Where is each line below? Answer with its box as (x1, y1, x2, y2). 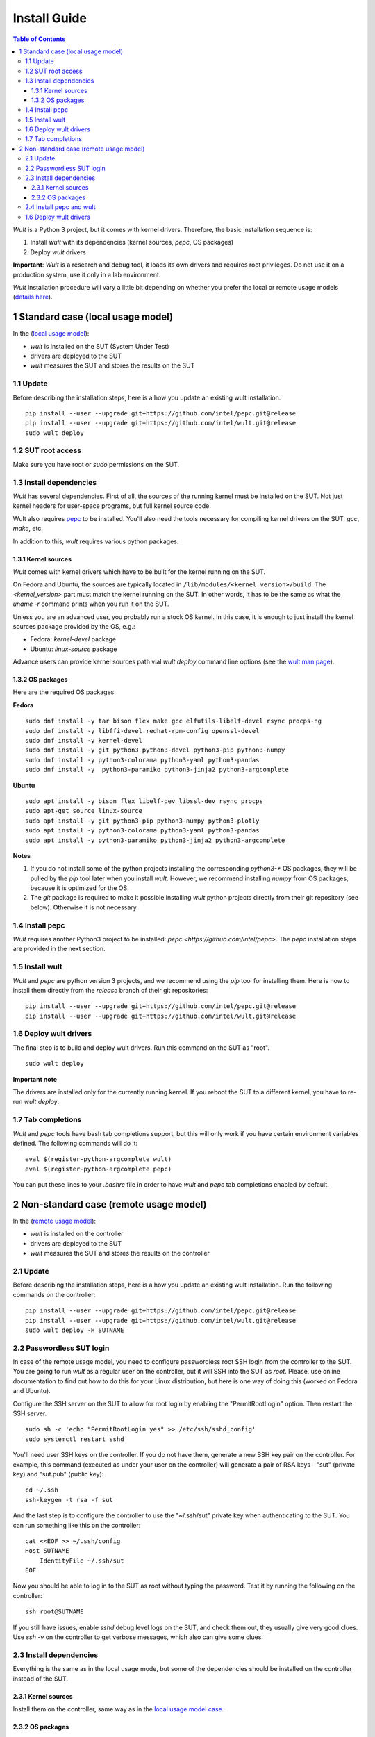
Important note (12, 1075, 58, 1083)
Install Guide (12, 10, 87, 26)
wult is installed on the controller (30, 1230, 124, 1238)
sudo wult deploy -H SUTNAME (25, 1326, 124, 1334)
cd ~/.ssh (25, 1486, 58, 1494)
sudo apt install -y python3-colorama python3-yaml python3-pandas (25, 827, 260, 834)
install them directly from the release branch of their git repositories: (12, 986, 208, 994)
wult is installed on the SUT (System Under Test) (30, 342, 169, 350)
